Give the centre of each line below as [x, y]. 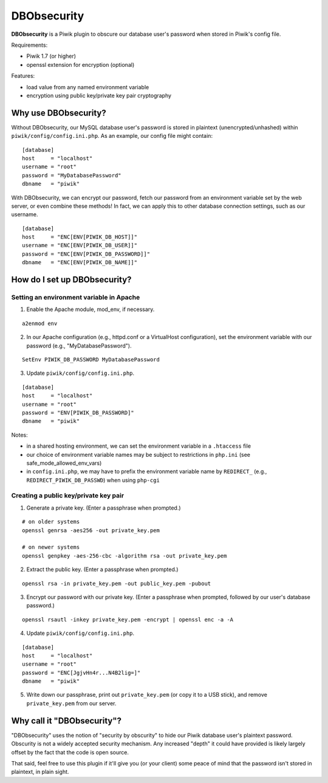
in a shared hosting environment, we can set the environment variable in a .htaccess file [139, 446]
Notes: [19, 435]
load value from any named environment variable [88, 87]
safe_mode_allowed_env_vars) [64, 463]
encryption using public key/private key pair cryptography [99, 95]
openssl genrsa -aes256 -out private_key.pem [91, 530]
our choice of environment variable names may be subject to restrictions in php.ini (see [138, 454]
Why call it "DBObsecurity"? [66, 721]
